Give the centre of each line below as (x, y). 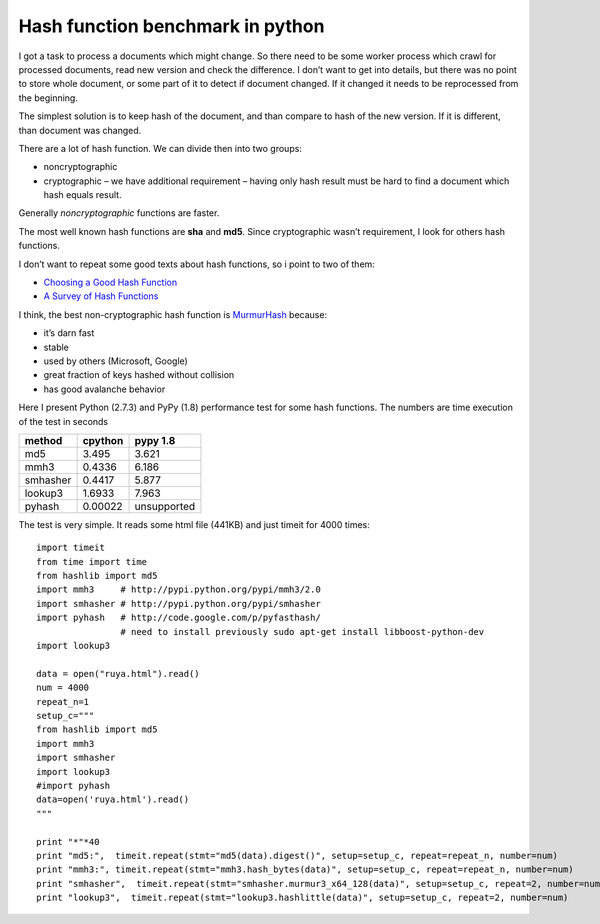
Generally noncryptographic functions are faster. (119, 213)
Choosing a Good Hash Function (110, 282)
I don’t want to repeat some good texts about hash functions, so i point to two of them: (196, 264)
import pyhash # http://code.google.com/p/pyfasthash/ (179, 618)
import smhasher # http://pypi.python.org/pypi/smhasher (179, 603)
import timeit (70, 548)
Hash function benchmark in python (171, 26)
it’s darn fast (69, 333)
